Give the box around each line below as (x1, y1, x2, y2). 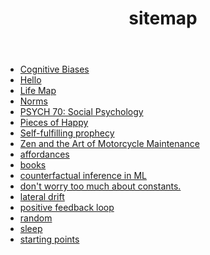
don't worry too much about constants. (19, 180, 182, 192)
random (19, 212, 53, 224)
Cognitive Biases (19, 63, 90, 76)
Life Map (19, 85, 57, 97)
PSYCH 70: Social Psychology (19, 106, 144, 118)
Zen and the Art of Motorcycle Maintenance (19, 138, 200, 150)
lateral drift (19, 191, 65, 203)
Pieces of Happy (19, 117, 89, 129)
